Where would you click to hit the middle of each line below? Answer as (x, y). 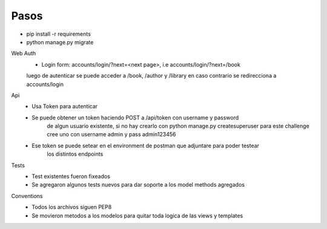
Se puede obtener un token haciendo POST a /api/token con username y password (135, 118)
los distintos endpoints (75, 154)
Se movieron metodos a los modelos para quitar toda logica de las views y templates (137, 216)
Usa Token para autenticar (65, 107)
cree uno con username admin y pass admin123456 (111, 134)
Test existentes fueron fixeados (71, 176)
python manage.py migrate (60, 42)
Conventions (27, 196)
